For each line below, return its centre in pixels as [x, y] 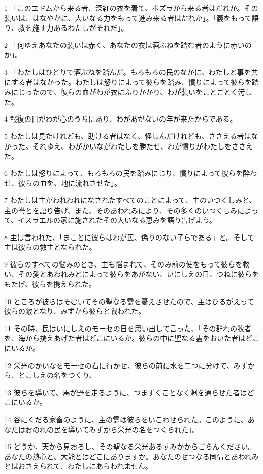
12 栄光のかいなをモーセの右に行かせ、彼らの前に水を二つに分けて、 [119, 365]
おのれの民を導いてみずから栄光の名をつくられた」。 [112, 429]
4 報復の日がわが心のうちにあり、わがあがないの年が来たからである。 [121, 119]
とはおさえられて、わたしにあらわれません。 [78, 466]
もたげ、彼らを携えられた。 [50, 284]
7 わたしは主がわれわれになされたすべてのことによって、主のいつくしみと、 [130, 200]
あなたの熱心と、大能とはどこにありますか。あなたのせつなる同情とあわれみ [132, 456]
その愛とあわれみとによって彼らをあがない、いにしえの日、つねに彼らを [139, 274]
